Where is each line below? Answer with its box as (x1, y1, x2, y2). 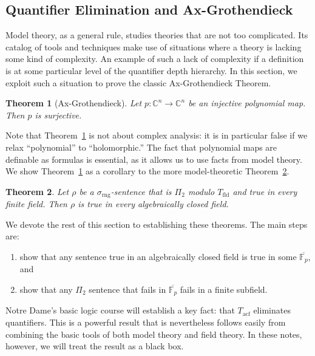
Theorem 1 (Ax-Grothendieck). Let (5, 97, 142, 109)
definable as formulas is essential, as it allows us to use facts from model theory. (5, 152, 302, 165)
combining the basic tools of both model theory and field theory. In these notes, (5, 327, 302, 340)
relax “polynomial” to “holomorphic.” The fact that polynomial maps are (5, 140, 277, 153)
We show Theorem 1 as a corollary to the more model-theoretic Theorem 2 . (5, 165, 290, 177)
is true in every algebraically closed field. (78, 197, 229, 210)
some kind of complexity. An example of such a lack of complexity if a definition (5, 52, 304, 65)
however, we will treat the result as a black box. (5, 340, 184, 352)
